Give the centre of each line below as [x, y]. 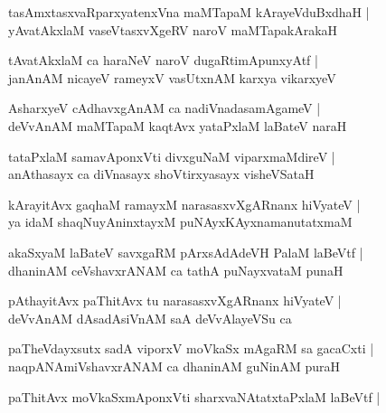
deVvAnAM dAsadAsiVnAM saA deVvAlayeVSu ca [150, 318]
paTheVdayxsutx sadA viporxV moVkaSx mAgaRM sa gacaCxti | [191, 348]
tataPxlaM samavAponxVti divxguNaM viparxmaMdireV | [172, 156]
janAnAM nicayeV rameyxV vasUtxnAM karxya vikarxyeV [172, 77]
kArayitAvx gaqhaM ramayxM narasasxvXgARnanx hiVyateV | [184, 204]
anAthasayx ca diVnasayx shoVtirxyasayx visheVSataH [161, 174]
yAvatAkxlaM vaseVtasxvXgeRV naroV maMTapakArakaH [173, 29]
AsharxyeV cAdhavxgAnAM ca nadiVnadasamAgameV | [165, 108]
